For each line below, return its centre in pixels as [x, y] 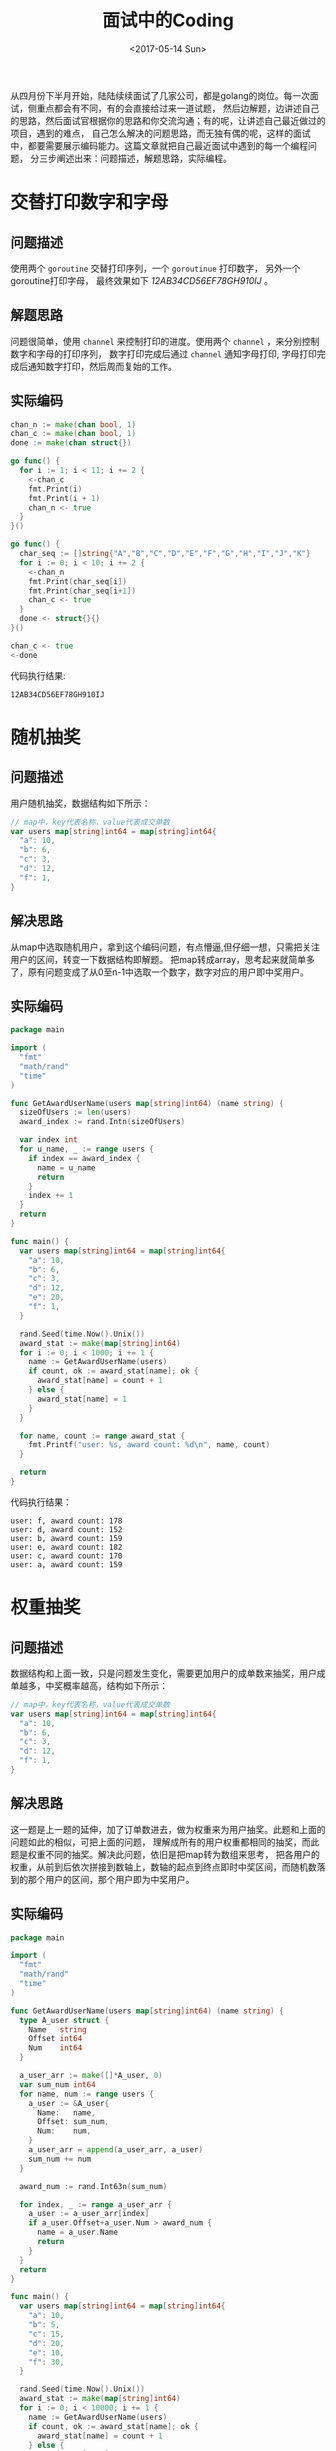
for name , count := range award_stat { [102, 1436]
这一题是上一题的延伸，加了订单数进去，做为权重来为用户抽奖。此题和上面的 [168, 1829]
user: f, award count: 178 [66, 1521]
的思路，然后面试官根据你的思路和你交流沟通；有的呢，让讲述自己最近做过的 [168, 120]
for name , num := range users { [87, 2094]
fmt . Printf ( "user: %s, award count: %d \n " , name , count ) [149, 1445]
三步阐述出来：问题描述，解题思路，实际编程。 [135, 158]
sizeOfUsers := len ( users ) [75, 1112]
